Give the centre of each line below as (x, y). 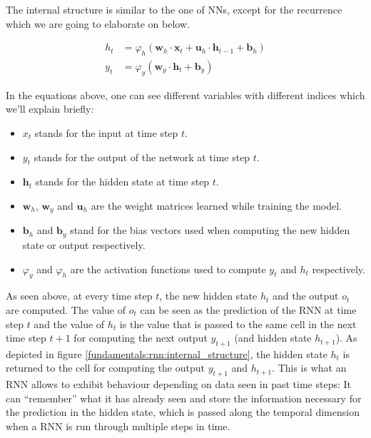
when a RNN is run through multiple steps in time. (118, 426)
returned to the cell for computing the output (105, 368)
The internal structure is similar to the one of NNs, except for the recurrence (174, 9)
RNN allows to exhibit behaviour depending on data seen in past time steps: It (179, 384)
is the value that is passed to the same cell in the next (238, 324)
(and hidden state (273, 338)
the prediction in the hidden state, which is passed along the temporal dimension (183, 412)
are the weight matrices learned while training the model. (217, 206)
